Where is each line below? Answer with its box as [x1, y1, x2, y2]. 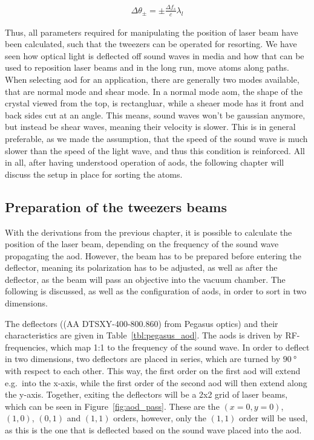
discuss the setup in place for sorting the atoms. [5, 167, 183, 180]
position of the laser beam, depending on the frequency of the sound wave [5, 238, 279, 250]
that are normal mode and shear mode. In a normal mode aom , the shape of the [5, 85, 303, 97]
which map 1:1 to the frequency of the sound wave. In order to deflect [50, 340, 310, 353]
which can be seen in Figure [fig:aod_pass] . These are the [5, 400, 220, 412]
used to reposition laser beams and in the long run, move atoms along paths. [5, 61, 289, 74]
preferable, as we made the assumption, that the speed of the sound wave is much [5, 132, 308, 144]
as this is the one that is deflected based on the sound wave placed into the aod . [5, 424, 302, 436]
